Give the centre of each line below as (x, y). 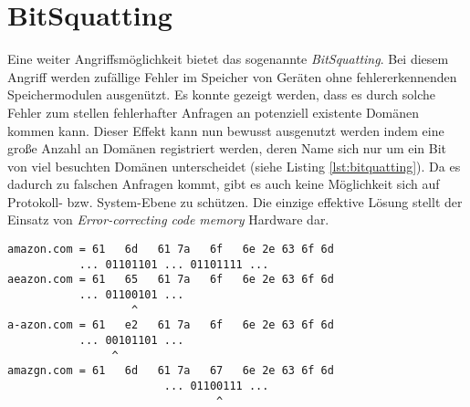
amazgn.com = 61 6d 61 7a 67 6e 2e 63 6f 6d (171, 371)
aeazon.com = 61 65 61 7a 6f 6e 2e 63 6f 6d (171, 280)
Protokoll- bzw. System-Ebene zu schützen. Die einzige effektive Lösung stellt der (235, 201)
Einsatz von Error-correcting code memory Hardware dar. (168, 219)
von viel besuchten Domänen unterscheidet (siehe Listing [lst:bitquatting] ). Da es (234, 166)
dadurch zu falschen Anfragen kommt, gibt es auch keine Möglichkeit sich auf (224, 184)
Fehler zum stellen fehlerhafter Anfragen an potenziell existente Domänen (214, 112)
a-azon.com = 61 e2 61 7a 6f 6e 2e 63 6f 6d (171, 325)
